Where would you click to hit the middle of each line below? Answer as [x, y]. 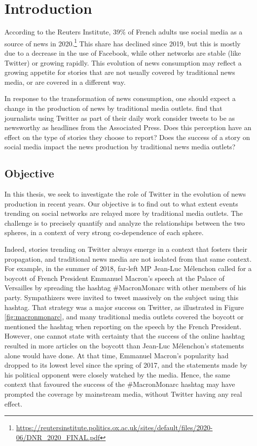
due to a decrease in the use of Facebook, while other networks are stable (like [123, 52]
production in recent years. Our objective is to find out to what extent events [121, 203]
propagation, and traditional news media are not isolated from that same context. [128, 258]
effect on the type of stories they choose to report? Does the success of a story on [127, 137]
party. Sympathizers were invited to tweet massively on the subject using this [122, 297]
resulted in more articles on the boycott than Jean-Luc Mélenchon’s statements [124, 346]
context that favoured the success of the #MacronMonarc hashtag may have [120, 384]
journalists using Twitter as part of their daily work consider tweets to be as [120, 118]
